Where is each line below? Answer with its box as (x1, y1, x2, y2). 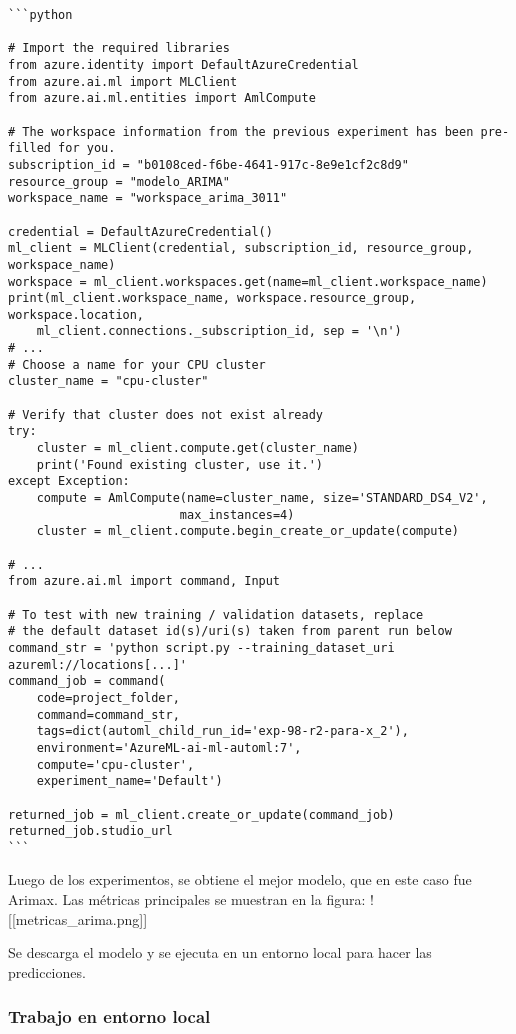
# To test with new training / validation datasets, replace (8, 607, 424, 622)
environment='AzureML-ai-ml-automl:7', (36, 740, 302, 755)
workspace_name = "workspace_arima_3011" (8, 191, 288, 206)
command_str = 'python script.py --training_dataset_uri (8, 640, 395, 655)
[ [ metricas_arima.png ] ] (8, 908, 148, 929)
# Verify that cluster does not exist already (8, 407, 323, 422)
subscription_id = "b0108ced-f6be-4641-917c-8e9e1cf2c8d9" (8, 157, 409, 172)
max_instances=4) (179, 507, 295, 522)
